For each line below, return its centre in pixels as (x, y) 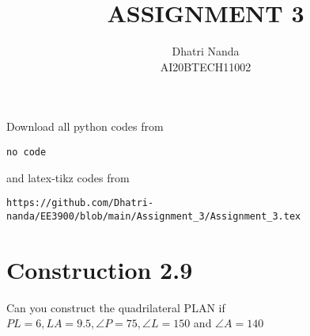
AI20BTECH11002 (206, 66)
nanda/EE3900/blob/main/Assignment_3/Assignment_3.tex (154, 216)
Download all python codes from (85, 126)
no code (26, 152)
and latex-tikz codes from (68, 177)
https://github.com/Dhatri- (80, 203)
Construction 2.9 (100, 269)
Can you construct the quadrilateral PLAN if (116, 307)
